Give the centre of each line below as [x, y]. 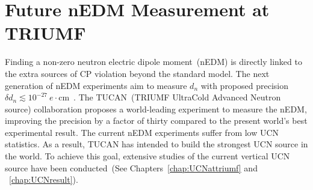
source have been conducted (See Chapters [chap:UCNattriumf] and [131, 167]
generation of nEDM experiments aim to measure [96, 85]
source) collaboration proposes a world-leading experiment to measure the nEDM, [156, 109]
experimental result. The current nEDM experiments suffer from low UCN [142, 132]
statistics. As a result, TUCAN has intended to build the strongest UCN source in [156, 144]
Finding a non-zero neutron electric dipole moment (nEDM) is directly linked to [153, 62]
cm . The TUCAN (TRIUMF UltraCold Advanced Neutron [170, 97]
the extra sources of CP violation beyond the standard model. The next [137, 73]
